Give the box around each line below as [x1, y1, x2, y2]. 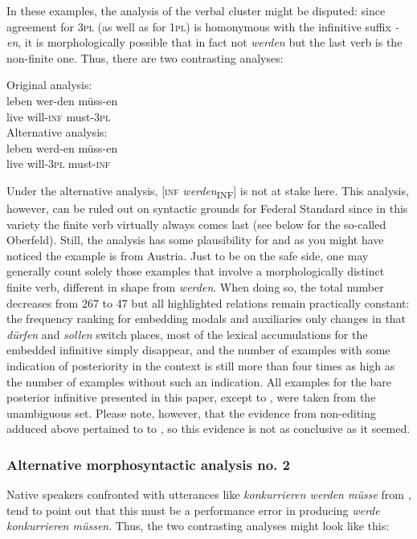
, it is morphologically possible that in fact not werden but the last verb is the [18, 34, 403, 51]
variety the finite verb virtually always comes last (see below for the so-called [6, 215, 386, 232]
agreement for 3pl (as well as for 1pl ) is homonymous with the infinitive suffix [6, 18, 391, 35]
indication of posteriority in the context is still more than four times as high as [6, 357, 395, 374]
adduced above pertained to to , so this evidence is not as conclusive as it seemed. [6, 420, 411, 437]
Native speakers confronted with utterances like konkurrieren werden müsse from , [6, 486, 411, 503]
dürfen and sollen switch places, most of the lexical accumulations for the [6, 325, 368, 342]
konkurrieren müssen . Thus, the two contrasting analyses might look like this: [6, 517, 390, 534]
